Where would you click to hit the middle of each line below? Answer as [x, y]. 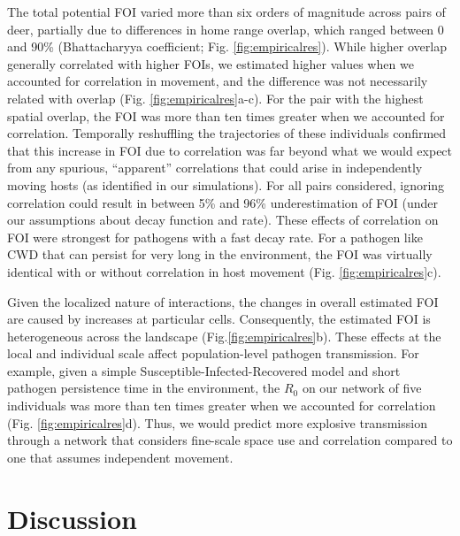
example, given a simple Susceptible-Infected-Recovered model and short [204, 370]
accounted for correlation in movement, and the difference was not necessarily [218, 81]
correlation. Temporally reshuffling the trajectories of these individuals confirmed [227, 133]
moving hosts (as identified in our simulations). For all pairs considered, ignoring [226, 184]
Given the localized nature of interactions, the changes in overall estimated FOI [223, 301]
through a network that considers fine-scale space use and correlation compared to [230, 440]
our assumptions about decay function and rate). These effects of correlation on [223, 220]
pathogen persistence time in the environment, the [144, 388]
